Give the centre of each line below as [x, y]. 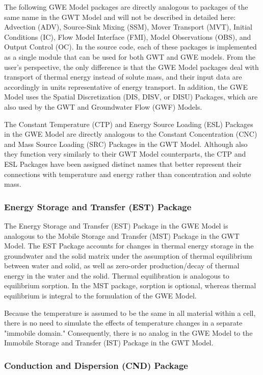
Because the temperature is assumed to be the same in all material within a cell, [130, 312]
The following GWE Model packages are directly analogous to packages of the [126, 7]
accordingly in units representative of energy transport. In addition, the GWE [126, 86]
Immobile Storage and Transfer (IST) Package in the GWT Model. [109, 343]
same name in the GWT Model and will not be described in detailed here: [120, 17]
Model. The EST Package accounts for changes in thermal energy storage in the [129, 246]
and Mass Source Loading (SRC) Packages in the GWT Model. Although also [126, 144]
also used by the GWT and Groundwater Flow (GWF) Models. [103, 106]
